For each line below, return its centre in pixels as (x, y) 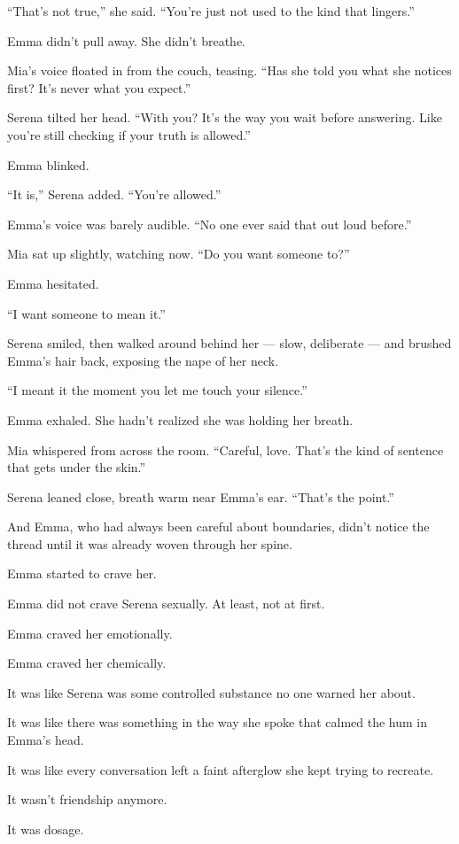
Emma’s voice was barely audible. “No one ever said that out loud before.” (210, 224)
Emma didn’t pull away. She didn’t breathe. (127, 40)
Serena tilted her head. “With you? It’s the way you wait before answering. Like (225, 117)
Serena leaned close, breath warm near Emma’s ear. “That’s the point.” (201, 496)
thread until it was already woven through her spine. (150, 543)
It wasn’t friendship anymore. (87, 799)
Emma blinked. (48, 164)
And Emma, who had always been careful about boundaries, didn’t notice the (218, 527)
